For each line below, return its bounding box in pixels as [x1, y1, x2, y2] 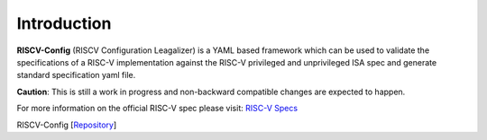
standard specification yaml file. [16, 70, 136, 81]
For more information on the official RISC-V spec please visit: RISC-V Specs [16, 103, 298, 114]
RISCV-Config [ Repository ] [16, 119, 117, 130]
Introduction [16, 13, 112, 33]
